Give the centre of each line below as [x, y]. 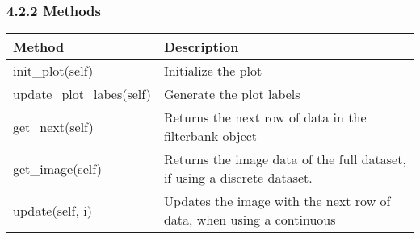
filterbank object [210, 136]
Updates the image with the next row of [277, 201]
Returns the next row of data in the [265, 117]
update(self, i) [52, 210]
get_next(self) [53, 126]
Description [201, 47]
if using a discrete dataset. [238, 178]
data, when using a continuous [250, 220]
